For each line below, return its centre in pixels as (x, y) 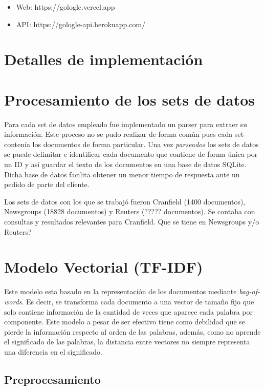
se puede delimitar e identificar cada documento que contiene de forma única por (131, 154)
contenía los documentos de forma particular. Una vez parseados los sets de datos (131, 144)
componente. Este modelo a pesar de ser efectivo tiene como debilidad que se (125, 322)
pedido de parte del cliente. (47, 184)
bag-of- (249, 291)
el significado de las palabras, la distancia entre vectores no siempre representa (127, 342)
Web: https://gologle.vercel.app (65, 7)
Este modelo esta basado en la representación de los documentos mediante (120, 291)
